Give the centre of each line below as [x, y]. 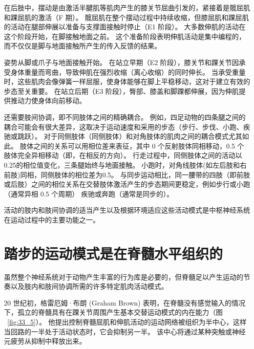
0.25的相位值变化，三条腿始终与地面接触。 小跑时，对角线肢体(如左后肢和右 [125, 164]
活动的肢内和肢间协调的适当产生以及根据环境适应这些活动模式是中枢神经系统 [127, 210]
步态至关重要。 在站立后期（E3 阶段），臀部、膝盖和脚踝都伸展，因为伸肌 [121, 91]
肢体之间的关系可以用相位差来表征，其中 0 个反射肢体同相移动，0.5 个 [132, 145]
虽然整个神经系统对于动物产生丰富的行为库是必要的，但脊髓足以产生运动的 [124, 276]
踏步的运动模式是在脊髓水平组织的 [114, 253]
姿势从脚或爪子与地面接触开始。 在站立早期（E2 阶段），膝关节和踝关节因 [121, 62]
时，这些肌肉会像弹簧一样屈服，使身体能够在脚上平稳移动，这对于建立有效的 [127, 81]
